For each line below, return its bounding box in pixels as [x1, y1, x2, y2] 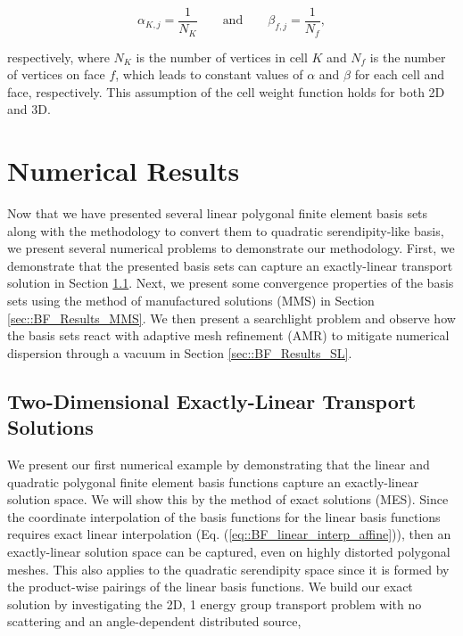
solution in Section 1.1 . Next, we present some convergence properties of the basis [7, 273, 454, 292]
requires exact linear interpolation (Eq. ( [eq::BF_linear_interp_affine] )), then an [7, 525, 451, 543]
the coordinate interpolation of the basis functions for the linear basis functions [7, 507, 441, 526]
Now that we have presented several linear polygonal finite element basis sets [7, 204, 428, 223]
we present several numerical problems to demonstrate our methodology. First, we [7, 239, 455, 257]
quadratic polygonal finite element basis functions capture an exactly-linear [7, 472, 419, 491]
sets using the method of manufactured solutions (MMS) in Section [7, 290, 375, 309]
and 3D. [7, 100, 51, 118]
